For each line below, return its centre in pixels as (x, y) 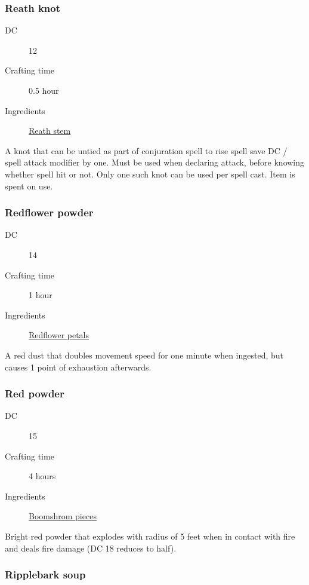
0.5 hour (44, 90)
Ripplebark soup (45, 575)
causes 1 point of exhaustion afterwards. (78, 367)
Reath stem (50, 131)
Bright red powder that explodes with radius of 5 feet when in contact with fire (150, 536)
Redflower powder (49, 212)
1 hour (41, 295)
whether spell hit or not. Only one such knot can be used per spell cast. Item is (150, 174)
